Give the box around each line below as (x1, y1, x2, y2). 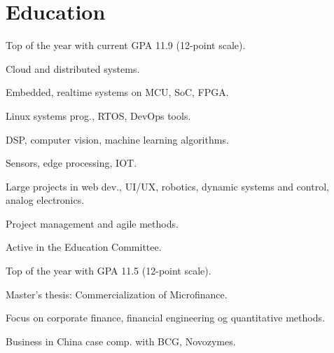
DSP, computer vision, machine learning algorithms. (6, 132, 229, 146)
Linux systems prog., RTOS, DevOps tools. (6, 108, 191, 123)
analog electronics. (6, 193, 85, 207)
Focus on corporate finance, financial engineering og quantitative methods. (6, 310, 325, 325)
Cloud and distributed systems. (6, 61, 140, 76)
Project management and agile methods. (6, 216, 179, 230)
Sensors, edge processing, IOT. (6, 155, 137, 170)
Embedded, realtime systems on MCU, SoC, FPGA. (6, 85, 229, 99)
